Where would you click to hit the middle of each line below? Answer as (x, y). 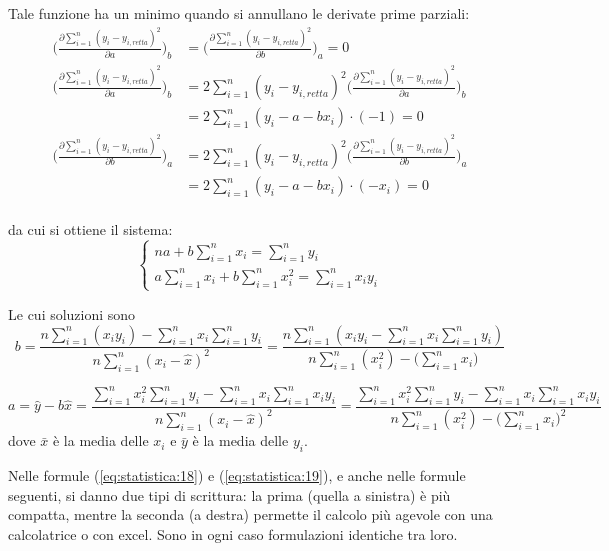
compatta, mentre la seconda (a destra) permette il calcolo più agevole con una (250, 514)
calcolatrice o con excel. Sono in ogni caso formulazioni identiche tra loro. (233, 533)
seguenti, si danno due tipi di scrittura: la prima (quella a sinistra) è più (229, 494)
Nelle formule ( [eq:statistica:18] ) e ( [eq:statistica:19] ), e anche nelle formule (237, 474)
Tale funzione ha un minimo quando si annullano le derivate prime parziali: (239, 13)
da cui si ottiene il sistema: (90, 229)
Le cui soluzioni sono (72, 313)
